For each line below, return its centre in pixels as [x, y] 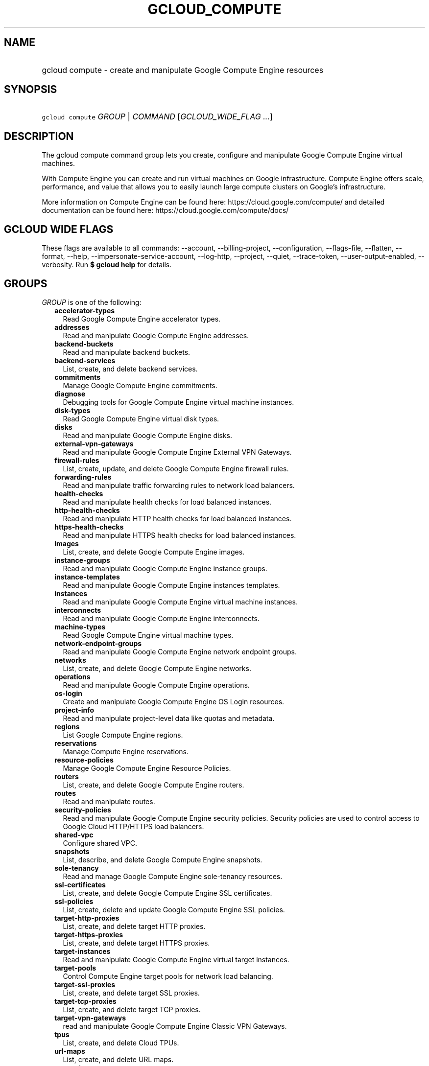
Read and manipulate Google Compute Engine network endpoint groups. [180, 651]
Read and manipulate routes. [109, 801]
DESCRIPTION [39, 136]
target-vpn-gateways [90, 1018]
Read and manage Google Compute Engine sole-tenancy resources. [173, 876]
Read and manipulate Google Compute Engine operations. [156, 685]
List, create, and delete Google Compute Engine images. [154, 552]
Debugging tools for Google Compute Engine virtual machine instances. [179, 402]
